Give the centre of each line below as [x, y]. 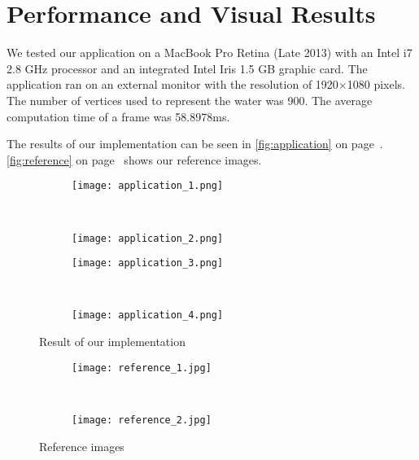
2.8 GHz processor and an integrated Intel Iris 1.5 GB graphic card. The [187, 68]
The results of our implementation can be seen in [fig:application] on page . [195, 144]
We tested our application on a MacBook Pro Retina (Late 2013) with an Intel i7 [209, 53]
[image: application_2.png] [148, 238]
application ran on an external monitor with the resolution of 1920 [172, 84]
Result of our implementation [112, 342]
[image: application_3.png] [148, 263]
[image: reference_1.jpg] [142, 368]
